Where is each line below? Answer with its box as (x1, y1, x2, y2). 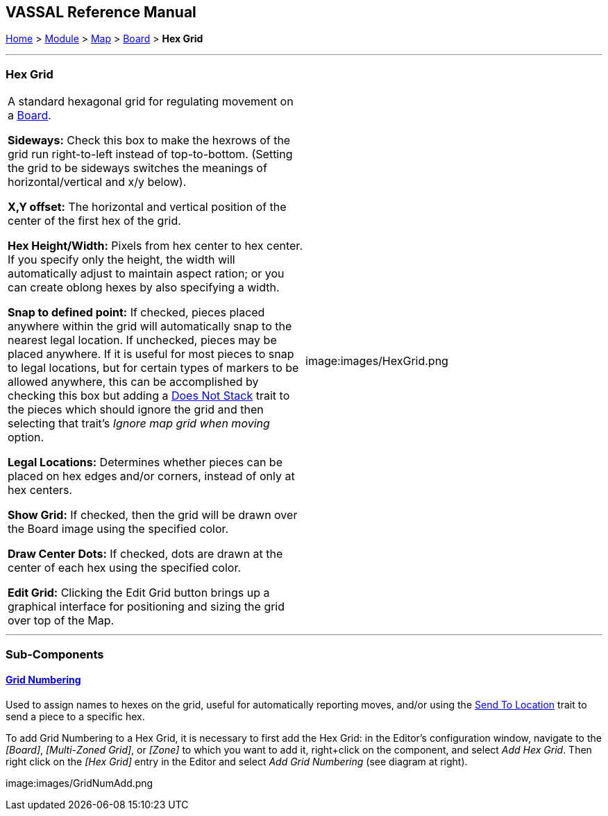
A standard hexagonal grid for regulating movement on (8, 94, 294, 109)
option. (8, 430, 44, 445)
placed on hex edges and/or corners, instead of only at (8, 469, 295, 484)
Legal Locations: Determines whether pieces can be (8, 455, 282, 470)
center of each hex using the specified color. (8, 561, 242, 575)
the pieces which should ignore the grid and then (8, 402, 264, 417)
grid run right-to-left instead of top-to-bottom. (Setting (8, 147, 293, 162)
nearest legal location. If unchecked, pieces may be (8, 333, 277, 348)
